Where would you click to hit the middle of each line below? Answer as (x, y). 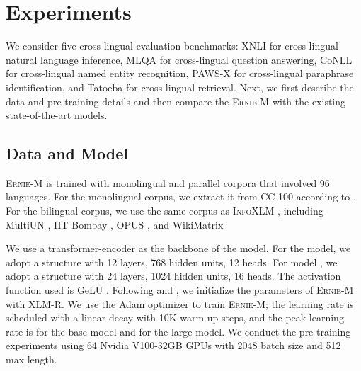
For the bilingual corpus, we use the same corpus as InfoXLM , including (165, 211)
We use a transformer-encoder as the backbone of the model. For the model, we (178, 248)
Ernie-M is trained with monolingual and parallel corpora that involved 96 (168, 182)
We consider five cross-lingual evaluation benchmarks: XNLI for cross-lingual (172, 46)
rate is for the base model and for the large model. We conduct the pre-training (178, 331)
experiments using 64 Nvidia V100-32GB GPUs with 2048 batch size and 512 (173, 345)
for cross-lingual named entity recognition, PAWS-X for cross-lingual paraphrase (180, 73)
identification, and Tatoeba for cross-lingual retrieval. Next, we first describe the (180, 87)
